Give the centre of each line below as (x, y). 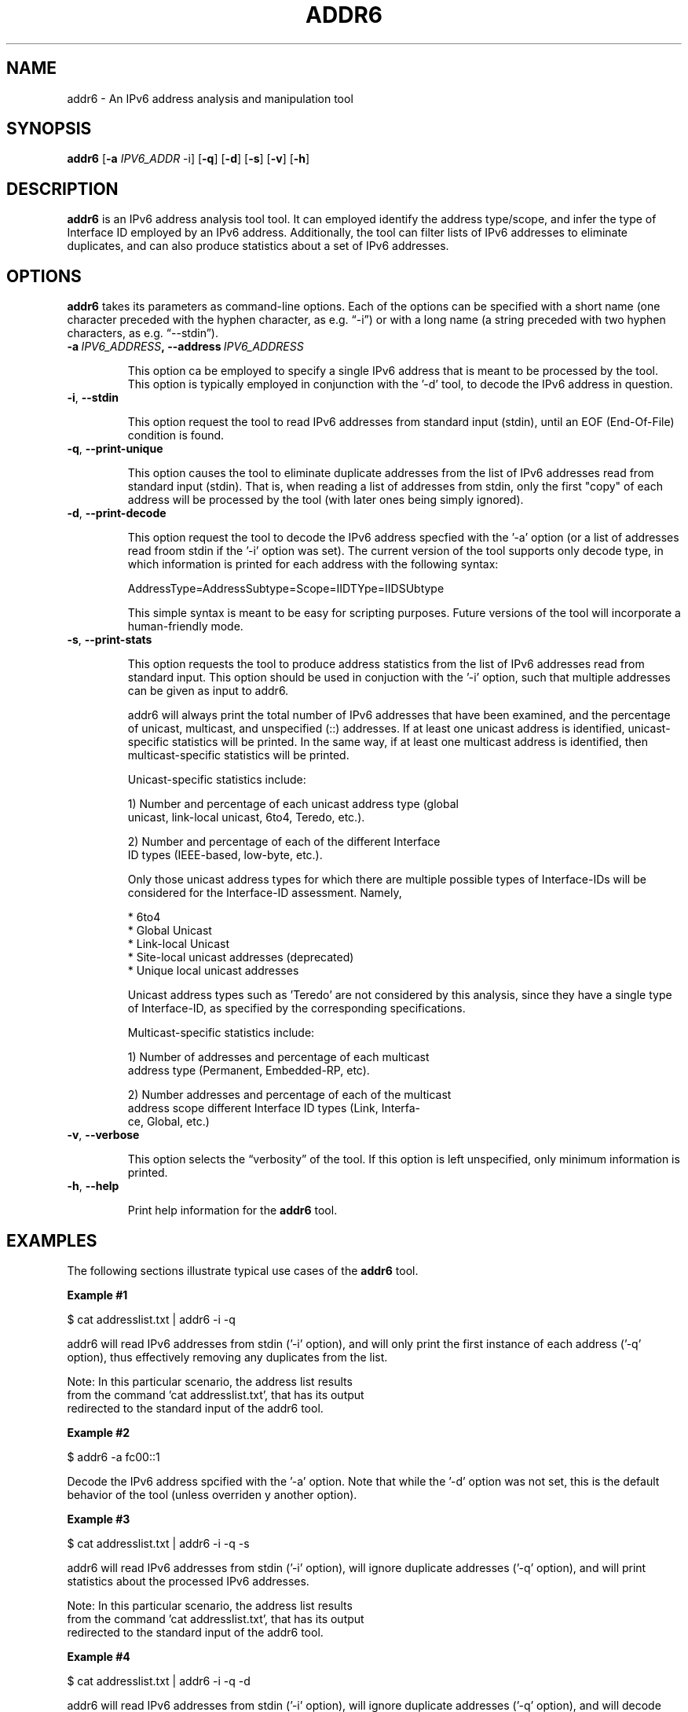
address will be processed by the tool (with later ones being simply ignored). (326, 500)
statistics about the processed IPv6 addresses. (188, 1581)
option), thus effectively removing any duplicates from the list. (227, 1357)
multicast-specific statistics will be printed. (238, 755)
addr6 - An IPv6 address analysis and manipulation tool (210, 98)
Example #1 (97, 1295)
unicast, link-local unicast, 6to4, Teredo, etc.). (246, 817)
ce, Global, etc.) (168, 1122)
